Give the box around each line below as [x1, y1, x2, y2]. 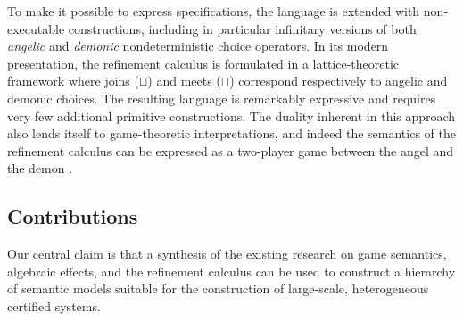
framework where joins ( [7, 71, 139, 90]
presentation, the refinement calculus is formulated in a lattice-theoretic [7, 53, 400, 72]
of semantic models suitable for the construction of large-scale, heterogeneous [7, 279, 429, 298]
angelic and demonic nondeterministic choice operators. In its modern [7, 37, 389, 55]
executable [7, 19, 65, 37]
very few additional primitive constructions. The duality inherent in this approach [7, 106, 456, 125]
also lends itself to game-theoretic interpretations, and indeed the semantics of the [7, 124, 456, 143]
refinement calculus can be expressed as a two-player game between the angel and [7, 141, 454, 160]
